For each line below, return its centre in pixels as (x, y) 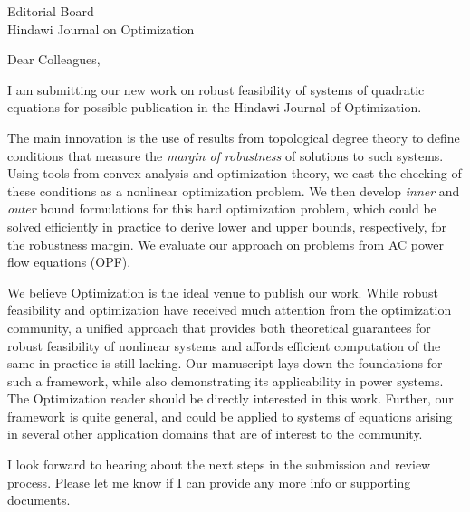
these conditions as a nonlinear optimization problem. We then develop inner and (234, 190)
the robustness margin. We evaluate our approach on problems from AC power (226, 244)
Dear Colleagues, (54, 59)
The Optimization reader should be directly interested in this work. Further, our (230, 398)
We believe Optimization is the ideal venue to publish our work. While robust (223, 292)
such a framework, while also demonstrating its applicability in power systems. (225, 380)
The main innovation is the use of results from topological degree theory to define (234, 137)
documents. (39, 500)
